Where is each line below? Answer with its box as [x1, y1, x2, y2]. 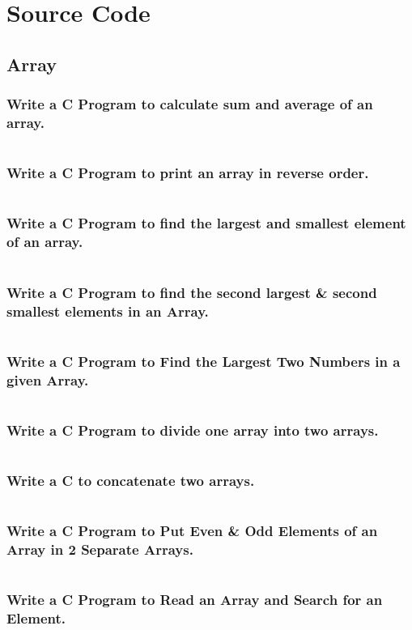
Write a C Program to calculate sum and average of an [6, 94, 373, 114]
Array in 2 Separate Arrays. [6, 539, 193, 560]
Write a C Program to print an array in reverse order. [6, 163, 369, 183]
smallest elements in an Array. [6, 300, 209, 321]
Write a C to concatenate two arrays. [6, 470, 255, 491]
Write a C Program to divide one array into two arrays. [6, 419, 379, 440]
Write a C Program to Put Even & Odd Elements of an [6, 521, 378, 541]
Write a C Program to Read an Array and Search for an [6, 590, 383, 610]
